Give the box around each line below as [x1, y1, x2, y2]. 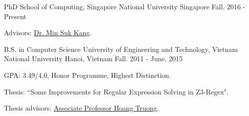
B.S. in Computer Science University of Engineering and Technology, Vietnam [4, 44, 238, 54]
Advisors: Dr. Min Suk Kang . [4, 27, 92, 38]
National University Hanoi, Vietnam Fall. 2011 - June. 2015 [4, 53, 183, 64]
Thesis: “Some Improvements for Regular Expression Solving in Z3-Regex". [4, 86, 229, 96]
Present [4, 11, 26, 21]
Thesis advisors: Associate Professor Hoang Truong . [4, 103, 159, 113]
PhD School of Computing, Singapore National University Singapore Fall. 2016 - [4, 1, 246, 11]
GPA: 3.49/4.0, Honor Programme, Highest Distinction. [4, 70, 171, 80]
